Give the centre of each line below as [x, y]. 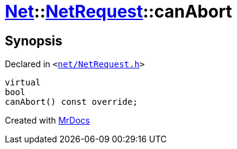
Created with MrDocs [48, 121]
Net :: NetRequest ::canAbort [118, 12]
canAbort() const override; [72, 102]
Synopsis [34, 41]
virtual [23, 83]
